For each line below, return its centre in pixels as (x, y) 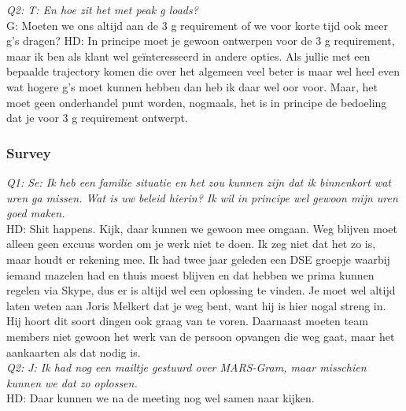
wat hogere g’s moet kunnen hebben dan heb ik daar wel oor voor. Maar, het (192, 86)
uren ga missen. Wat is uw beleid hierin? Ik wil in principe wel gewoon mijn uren (202, 197)
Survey (29, 152)
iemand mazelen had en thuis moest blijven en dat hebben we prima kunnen (190, 274)
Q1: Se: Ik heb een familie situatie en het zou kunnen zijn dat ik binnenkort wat (199, 181)
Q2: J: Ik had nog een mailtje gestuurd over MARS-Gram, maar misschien (186, 367)
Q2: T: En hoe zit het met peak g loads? (102, 9)
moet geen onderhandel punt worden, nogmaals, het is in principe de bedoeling (197, 102)
